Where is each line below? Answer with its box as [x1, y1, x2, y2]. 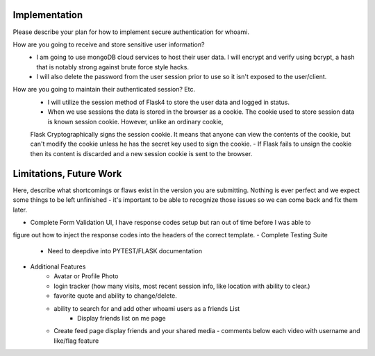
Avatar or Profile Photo [53, 272, 119, 280]
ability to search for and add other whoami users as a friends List [53, 304, 240, 312]
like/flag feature [53, 337, 99, 345]
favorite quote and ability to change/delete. [53, 291, 177, 300]
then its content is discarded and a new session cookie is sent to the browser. [30, 149, 253, 158]
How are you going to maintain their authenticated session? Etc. [12, 85, 196, 94]
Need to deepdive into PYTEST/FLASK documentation [47, 246, 203, 255]
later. [12, 205, 28, 214]
